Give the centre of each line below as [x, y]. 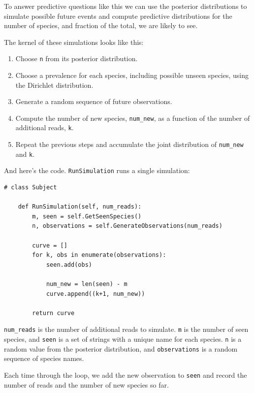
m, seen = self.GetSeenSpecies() [87, 216]
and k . [25, 154]
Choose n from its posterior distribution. [77, 58]
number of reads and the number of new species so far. [86, 384]
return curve [53, 313]
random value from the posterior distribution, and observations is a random [121, 348]
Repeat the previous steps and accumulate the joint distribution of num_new [129, 144]
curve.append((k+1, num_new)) [95, 294]
